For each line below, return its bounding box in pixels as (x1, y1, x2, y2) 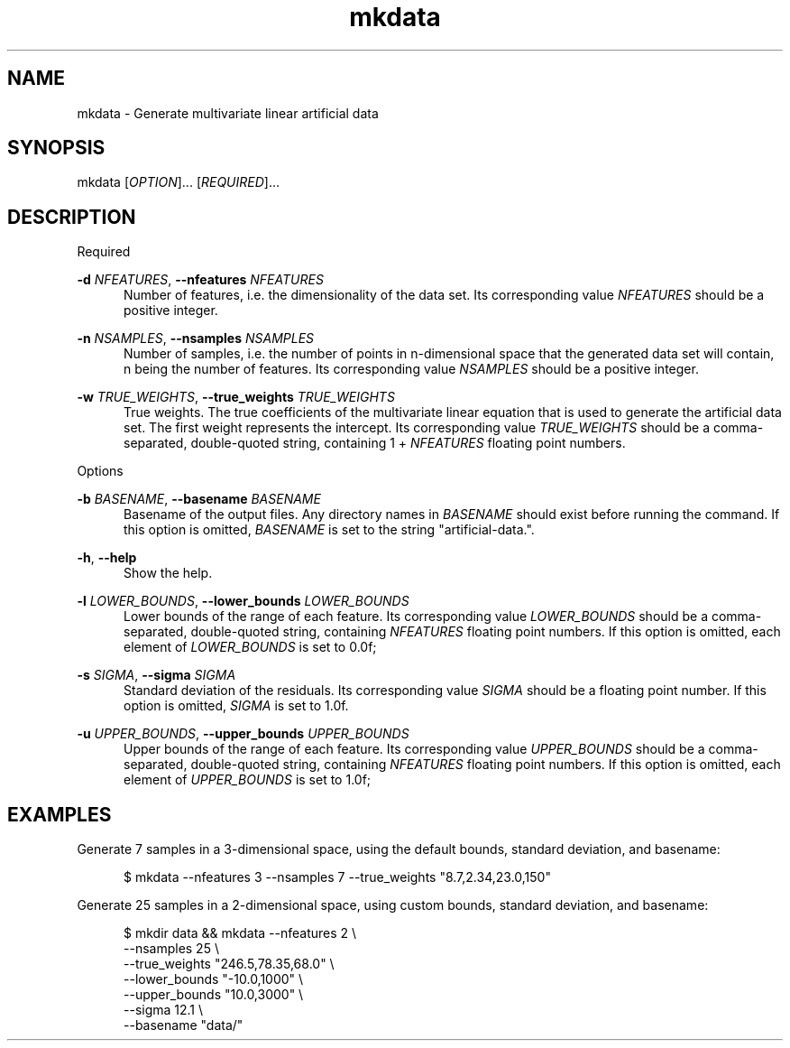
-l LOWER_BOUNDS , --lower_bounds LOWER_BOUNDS (77, 593, 409, 609)
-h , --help (77, 550, 137, 566)
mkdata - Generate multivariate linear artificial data (77, 105, 379, 121)
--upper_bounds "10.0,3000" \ (124, 987, 304, 1003)
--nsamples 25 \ (124, 941, 219, 957)
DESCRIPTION (7, 205, 136, 228)
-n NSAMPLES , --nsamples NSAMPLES (77, 330, 315, 347)
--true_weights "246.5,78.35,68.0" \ (124, 956, 335, 972)
